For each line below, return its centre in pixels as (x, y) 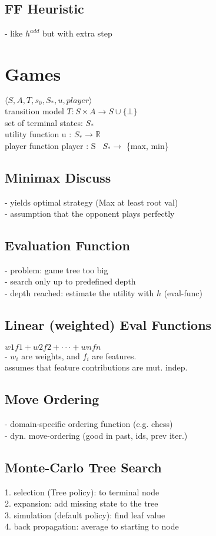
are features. (114, 355)
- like (14, 33)
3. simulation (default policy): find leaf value (85, 515)
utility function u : (38, 134)
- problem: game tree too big (57, 269)
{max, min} (147, 145)
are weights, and (51, 355)
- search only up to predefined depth (70, 281)
